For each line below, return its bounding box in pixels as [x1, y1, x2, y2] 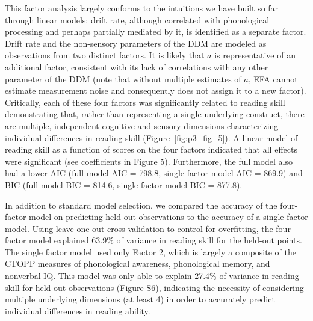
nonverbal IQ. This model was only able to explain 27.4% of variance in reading [5, 269, 299, 282]
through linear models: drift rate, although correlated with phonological [5, 13, 270, 26]
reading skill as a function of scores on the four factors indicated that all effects [5, 143, 297, 156]
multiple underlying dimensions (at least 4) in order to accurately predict [5, 293, 275, 305]
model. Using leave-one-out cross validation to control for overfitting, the [5, 222, 273, 234]
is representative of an [214, 49, 296, 61]
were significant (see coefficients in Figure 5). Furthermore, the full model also [5, 154, 293, 167]
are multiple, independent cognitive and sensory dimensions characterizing [5, 119, 279, 132]
